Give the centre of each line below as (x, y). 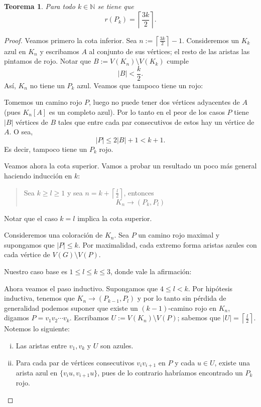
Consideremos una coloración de (53, 235)
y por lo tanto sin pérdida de (182, 298)
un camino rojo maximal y (179, 235)
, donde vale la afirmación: (151, 271)
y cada (185, 362)
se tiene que (116, 6)
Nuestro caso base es (36, 271)
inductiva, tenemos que (39, 298)
